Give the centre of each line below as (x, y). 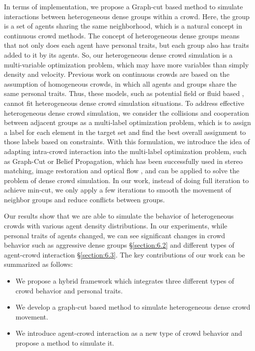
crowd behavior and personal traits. (69, 290)
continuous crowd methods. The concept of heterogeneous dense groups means (122, 35)
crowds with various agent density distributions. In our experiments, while (116, 226)
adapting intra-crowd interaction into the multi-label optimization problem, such (125, 151)
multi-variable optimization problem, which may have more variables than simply (127, 64)
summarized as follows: (39, 264)
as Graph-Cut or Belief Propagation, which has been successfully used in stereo (123, 161)
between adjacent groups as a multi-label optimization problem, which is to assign (127, 122)
